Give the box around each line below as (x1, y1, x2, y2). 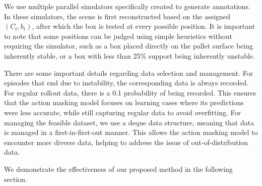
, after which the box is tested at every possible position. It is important (32, 21, 255, 31)
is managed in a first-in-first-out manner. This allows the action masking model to (4, 127, 258, 137)
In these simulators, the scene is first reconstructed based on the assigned (4, 11, 230, 21)
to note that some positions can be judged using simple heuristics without (4, 30, 232, 41)
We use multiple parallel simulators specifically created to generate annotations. (4, 1, 250, 11)
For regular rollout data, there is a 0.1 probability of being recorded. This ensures (4, 87, 256, 98)
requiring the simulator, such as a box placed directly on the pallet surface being (4, 40, 253, 51)
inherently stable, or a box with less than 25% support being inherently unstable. (4, 50, 255, 61)
